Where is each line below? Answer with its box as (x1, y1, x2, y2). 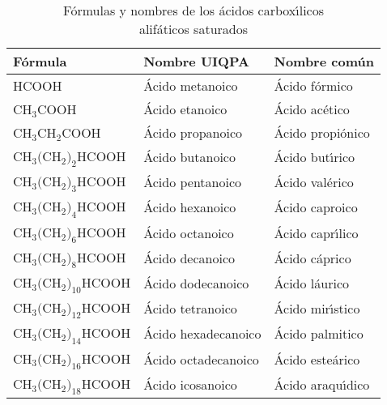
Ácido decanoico (143, 248, 236, 267)
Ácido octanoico (143, 223, 234, 242)
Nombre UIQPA (143, 52, 249, 70)
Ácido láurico (274, 274, 349, 293)
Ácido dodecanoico (143, 274, 249, 293)
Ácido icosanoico (143, 374, 237, 394)
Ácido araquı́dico (274, 374, 370, 394)
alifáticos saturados (138, 19, 249, 38)
